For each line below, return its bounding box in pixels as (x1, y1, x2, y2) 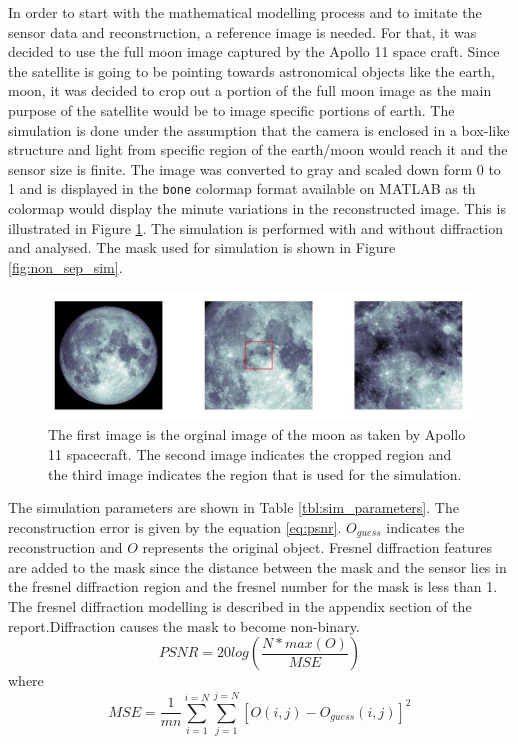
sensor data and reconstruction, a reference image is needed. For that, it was (8, 21, 477, 42)
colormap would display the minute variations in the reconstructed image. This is (8, 198, 506, 218)
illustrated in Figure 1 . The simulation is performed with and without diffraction (8, 217, 503, 238)
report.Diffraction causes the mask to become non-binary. (8, 615, 360, 636)
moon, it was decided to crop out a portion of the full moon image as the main (8, 80, 492, 101)
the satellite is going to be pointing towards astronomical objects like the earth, (8, 60, 495, 81)
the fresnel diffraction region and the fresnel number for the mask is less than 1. (8, 576, 498, 597)
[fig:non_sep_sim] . (8, 256, 123, 277)
